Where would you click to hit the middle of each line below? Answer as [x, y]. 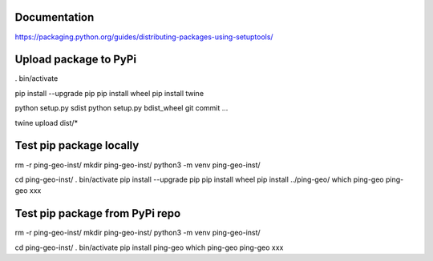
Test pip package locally [77, 145]
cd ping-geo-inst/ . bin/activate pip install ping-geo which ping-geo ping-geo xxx [149, 247]
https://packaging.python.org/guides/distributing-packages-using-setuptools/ [144, 37]
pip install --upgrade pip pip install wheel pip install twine [109, 93]
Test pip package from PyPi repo [98, 213]
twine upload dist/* [47, 122]
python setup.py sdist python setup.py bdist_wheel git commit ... [121, 108]
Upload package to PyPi [75, 60]
